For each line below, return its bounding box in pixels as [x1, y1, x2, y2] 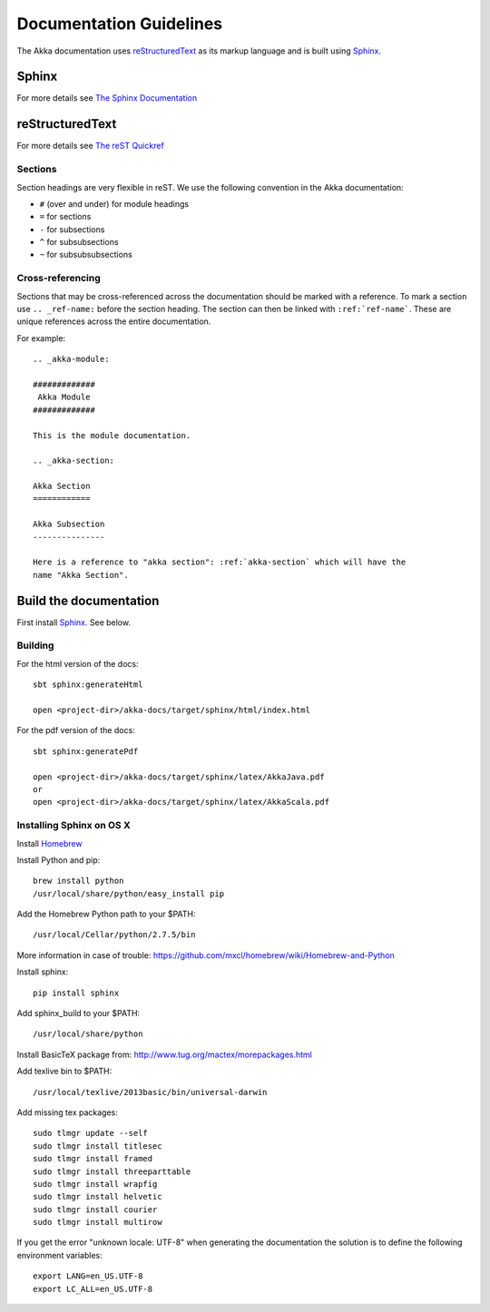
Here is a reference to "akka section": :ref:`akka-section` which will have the [33, 557, 407, 567]
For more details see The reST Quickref [16, 141, 165, 152]
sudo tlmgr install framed [33, 1153, 153, 1164]
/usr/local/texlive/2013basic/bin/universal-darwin [33, 1087, 268, 1097]
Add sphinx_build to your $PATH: [16, 1008, 141, 1019]
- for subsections [39, 223, 105, 235]
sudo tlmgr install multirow [33, 1217, 162, 1228]
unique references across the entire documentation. [16, 316, 211, 327]
